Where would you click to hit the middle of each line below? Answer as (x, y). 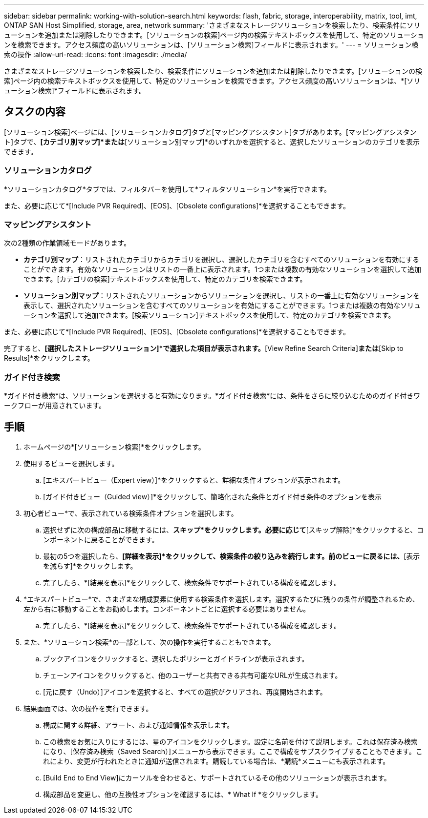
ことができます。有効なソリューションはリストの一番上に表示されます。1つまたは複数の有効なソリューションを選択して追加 (222, 269)
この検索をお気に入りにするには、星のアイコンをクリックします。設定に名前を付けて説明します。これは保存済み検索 (230, 741)
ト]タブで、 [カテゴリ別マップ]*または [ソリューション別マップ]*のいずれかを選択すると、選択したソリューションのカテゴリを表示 (212, 142)
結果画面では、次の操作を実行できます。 (88, 708)
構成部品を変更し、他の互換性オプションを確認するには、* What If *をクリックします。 (183, 794)
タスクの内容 (35, 112)
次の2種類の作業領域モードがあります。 (67, 243)
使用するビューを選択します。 (71, 463)
